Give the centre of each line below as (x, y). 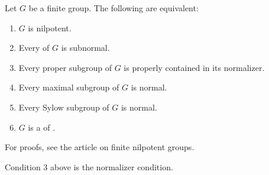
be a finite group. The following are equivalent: (114, 8)
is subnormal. (85, 48)
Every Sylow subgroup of (64, 107)
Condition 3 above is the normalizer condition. (89, 166)
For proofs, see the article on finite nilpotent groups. (100, 147)
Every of (34, 48)
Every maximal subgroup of (69, 87)
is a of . (42, 127)
